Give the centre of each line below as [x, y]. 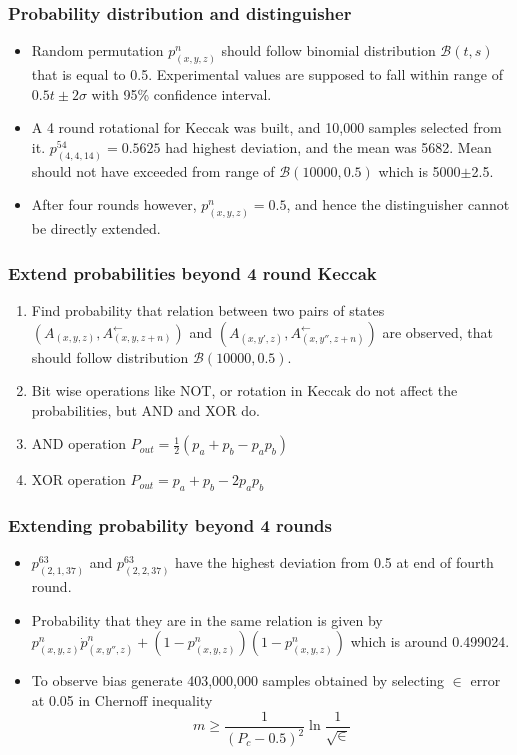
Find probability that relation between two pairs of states [208, 309]
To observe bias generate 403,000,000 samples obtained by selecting [238, 680]
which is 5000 [419, 170]
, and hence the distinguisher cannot [398, 204]
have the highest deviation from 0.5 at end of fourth [334, 562]
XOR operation [78, 479]
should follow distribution [110, 356]
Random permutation [97, 50]
